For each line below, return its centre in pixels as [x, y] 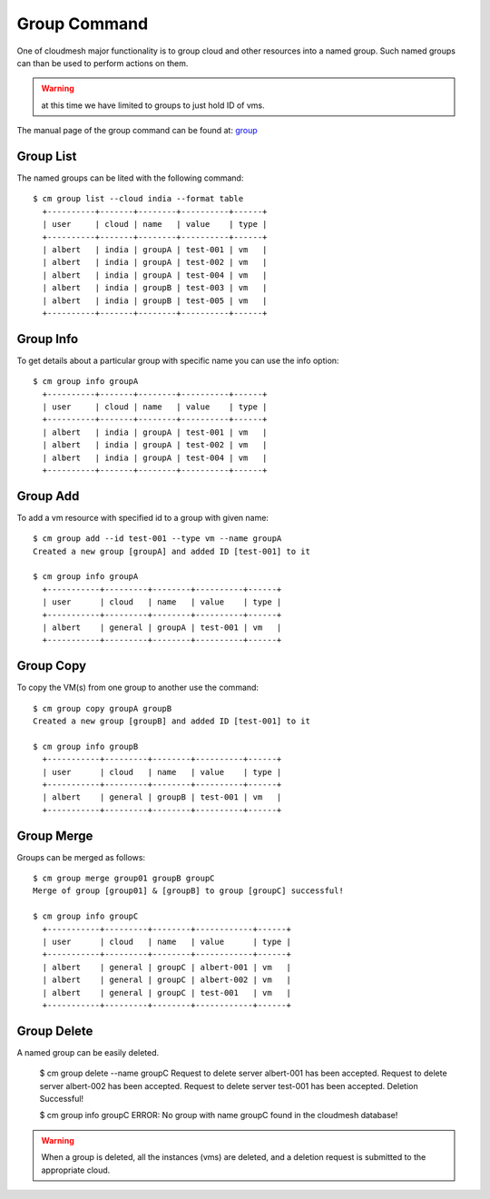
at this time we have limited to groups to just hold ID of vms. [153, 105]
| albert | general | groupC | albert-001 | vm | [167, 967]
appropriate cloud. [76, 1170]
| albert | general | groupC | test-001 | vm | [167, 993]
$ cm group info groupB [86, 746]
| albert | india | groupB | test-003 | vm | [155, 288]
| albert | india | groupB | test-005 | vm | [155, 300]
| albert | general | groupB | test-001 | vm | [162, 797]
